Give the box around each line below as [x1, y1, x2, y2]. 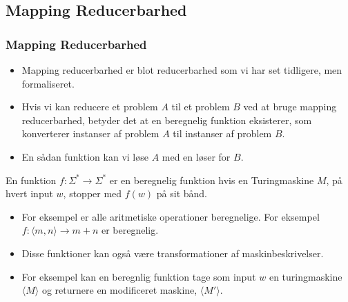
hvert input [6, 186, 53, 201]
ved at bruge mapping [243, 99, 337, 114]
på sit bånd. [156, 186, 208, 201]
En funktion [6, 172, 57, 187]
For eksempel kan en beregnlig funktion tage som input [21, 269, 256, 283]
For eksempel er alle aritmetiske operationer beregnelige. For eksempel [21, 209, 320, 223]
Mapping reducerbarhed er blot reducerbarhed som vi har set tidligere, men [21, 63, 342, 77]
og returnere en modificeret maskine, [41, 283, 197, 297]
